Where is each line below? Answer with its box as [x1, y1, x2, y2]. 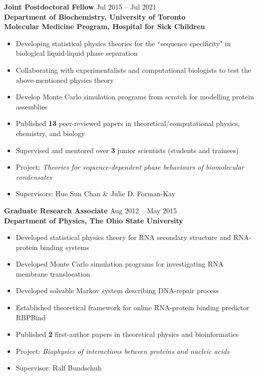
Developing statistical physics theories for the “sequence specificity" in [16, 38, 231, 48]
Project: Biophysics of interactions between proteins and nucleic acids [16, 345, 229, 356]
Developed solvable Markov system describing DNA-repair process [16, 285, 219, 296]
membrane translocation [16, 268, 90, 279]
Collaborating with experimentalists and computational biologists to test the [16, 64, 251, 75]
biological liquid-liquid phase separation [16, 48, 138, 58]
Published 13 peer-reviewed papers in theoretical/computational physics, [16, 118, 240, 129]
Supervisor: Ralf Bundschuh [16, 362, 102, 373]
